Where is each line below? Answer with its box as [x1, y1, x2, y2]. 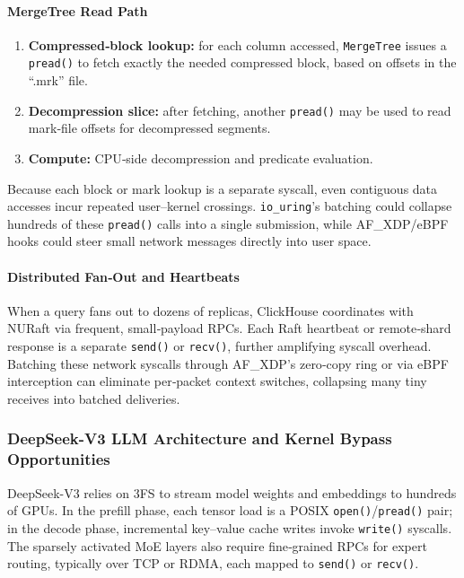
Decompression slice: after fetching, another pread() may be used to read [28, 101, 451, 119]
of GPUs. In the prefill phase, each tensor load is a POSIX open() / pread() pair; [7, 501, 453, 520]
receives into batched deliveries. [7, 389, 180, 407]
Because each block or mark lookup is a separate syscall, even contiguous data [7, 179, 438, 197]
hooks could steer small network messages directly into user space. [7, 232, 372, 250]
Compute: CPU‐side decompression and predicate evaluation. [28, 148, 373, 167]
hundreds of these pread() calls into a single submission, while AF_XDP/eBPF [7, 214, 449, 232]
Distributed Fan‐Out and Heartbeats [7, 267, 240, 285]
